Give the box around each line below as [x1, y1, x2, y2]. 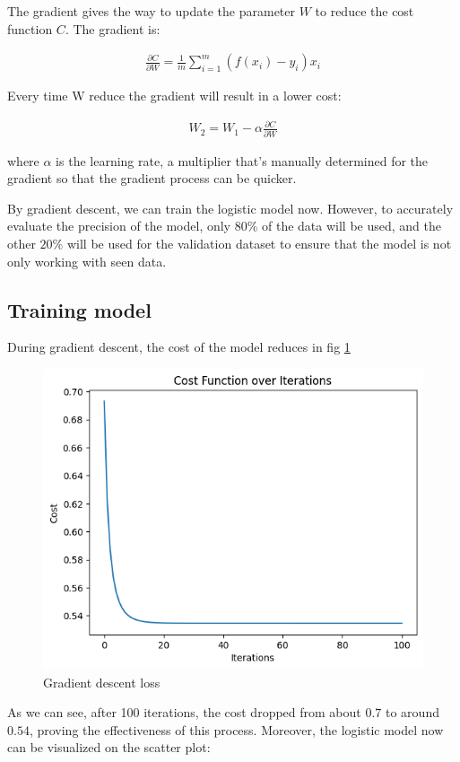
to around [386, 703, 439, 722]
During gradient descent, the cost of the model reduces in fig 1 [7, 337, 351, 356]
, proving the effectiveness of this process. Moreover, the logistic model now [29, 720, 444, 739]
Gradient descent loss [43, 672, 161, 691]
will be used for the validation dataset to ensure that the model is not [66, 234, 452, 253]
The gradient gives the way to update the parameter [7, 2, 296, 20]
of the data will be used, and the [262, 216, 441, 235]
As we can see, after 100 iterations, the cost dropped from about [7, 703, 361, 722]
